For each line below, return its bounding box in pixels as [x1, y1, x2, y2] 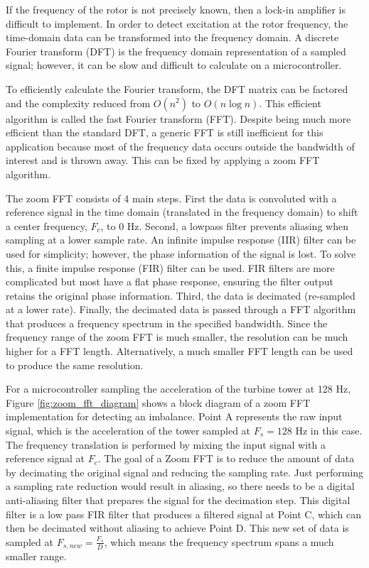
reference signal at [6, 451, 85, 466]
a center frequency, [6, 218, 87, 233]
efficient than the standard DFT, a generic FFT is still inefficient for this [6, 125, 323, 140]
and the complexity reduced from [6, 95, 151, 110]
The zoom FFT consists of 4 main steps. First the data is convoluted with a [6, 190, 337, 205]
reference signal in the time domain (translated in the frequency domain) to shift [6, 204, 358, 219]
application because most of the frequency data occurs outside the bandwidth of [6, 138, 355, 153]
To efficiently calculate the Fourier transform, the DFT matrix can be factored [6, 81, 348, 96]
